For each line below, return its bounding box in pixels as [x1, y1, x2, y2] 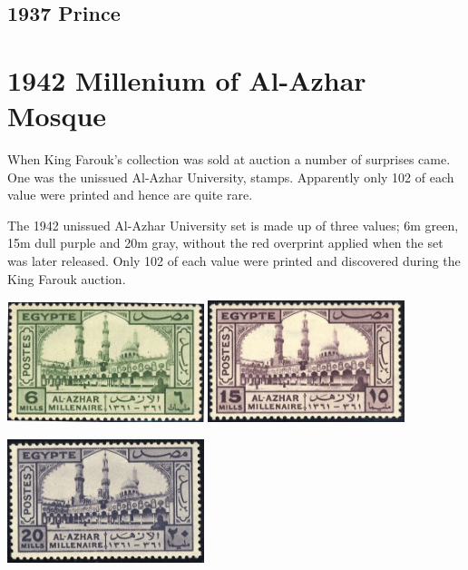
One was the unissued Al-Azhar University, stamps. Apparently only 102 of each [7, 167, 454, 186]
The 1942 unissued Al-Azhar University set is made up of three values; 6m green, [7, 215, 459, 234]
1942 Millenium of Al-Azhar [7, 61, 366, 98]
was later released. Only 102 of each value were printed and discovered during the [7, 251, 461, 270]
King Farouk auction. [7, 269, 126, 288]
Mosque [7, 97, 107, 134]
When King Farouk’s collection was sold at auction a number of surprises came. [7, 150, 451, 169]
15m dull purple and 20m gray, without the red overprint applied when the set [7, 233, 444, 252]
